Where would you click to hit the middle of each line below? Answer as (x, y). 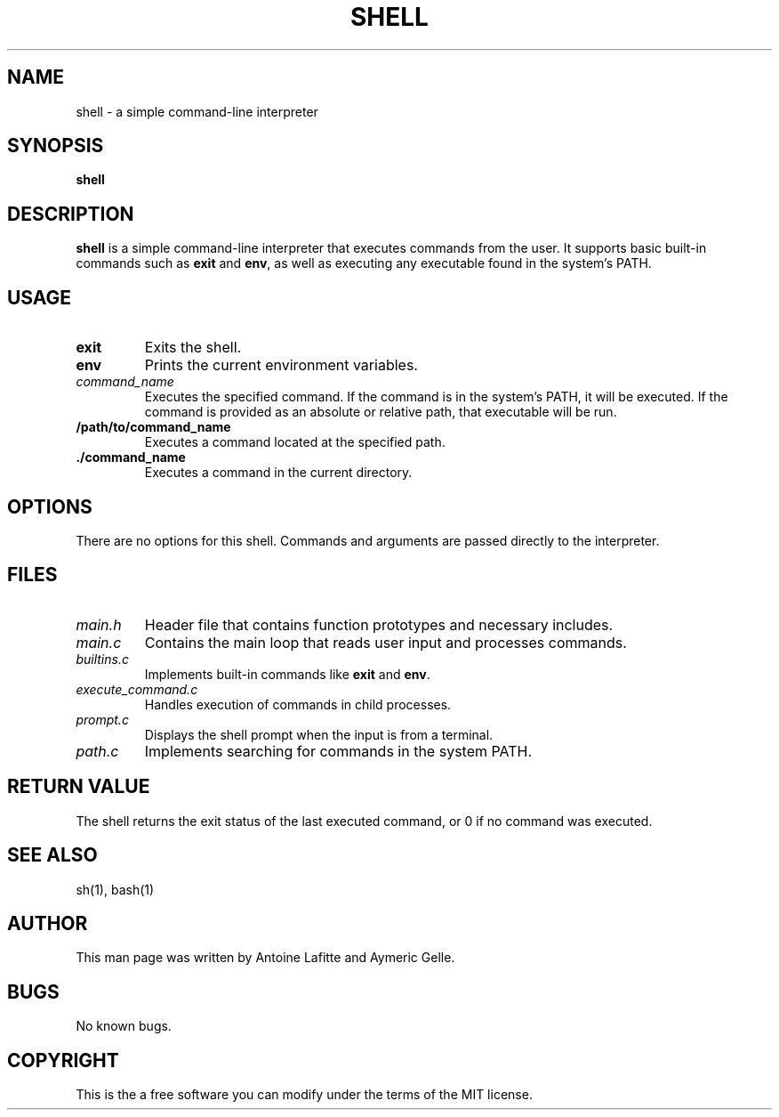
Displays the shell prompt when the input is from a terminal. (319, 734)
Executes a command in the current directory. (278, 473)
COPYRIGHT (63, 1060)
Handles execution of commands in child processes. (298, 704)
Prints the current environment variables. (281, 365)
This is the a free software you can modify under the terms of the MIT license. (304, 1095)
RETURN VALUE (79, 787)
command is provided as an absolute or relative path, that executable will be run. (381, 412)
